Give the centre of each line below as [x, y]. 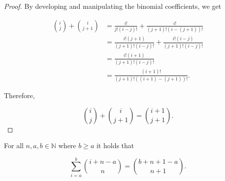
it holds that [115, 145]
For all [14, 145]
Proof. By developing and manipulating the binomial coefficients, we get [113, 6]
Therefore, [19, 95]
